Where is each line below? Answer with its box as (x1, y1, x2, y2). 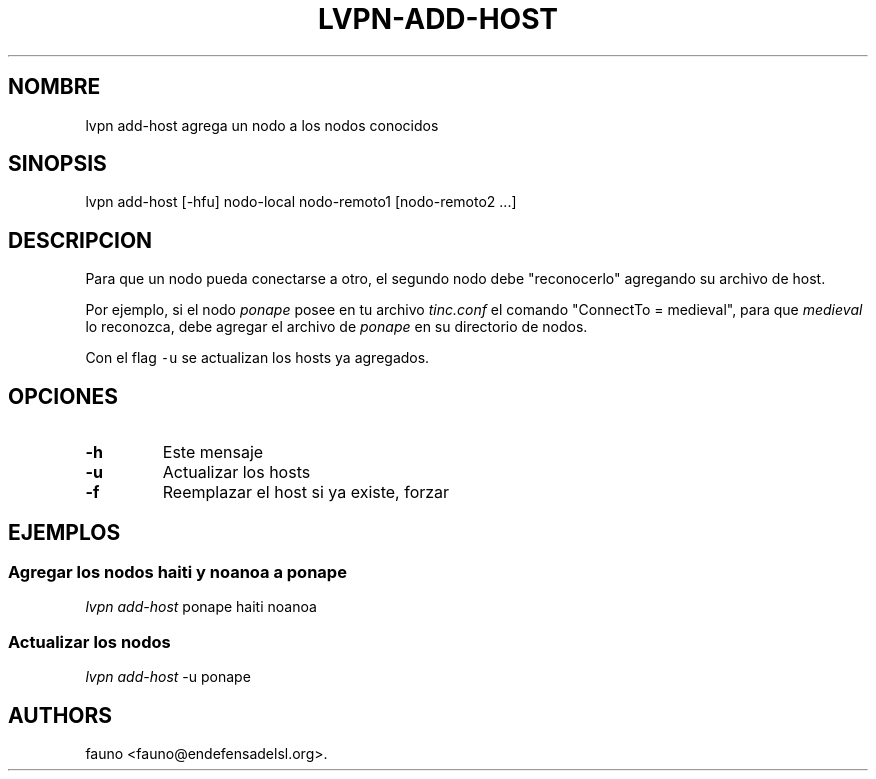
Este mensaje (162, 442, 264, 463)
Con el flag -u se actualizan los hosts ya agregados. (85, 349, 430, 367)
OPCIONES (8, 383, 118, 409)
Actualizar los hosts (162, 462, 311, 483)
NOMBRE (8, 74, 101, 100)
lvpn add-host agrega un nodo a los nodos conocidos (85, 116, 439, 134)
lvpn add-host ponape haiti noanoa (85, 598, 317, 616)
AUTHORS (8, 702, 113, 728)
